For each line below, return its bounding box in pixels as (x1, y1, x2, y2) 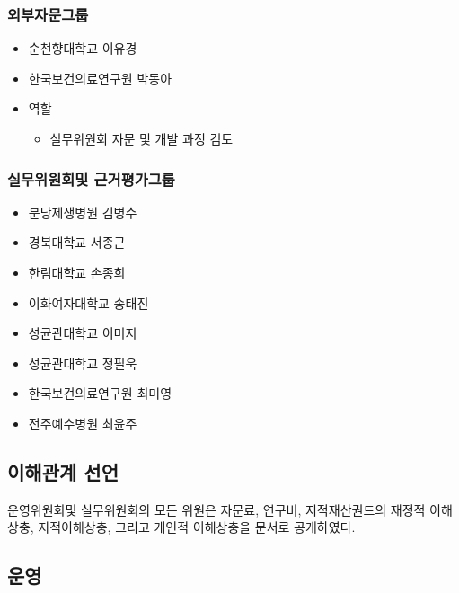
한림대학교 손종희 (28, 263, 126, 281)
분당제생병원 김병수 (28, 202, 137, 221)
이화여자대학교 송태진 (28, 293, 149, 312)
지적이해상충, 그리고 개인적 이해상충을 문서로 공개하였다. (38, 518, 356, 536)
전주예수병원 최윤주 (28, 413, 137, 432)
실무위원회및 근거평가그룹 (7, 167, 175, 190)
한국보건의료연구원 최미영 (28, 384, 172, 403)
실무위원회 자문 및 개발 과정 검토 (49, 129, 234, 147)
